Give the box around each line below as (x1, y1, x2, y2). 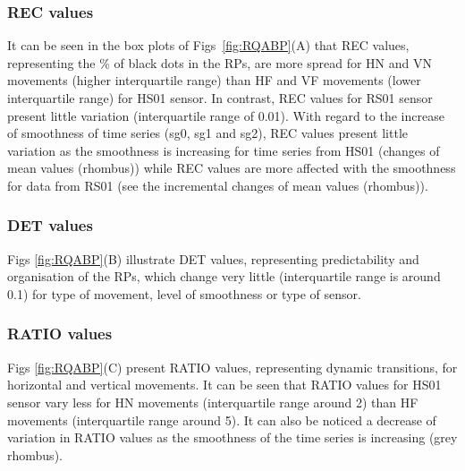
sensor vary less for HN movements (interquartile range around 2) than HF (7, 392, 418, 411)
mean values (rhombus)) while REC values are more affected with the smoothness (7, 158, 456, 177)
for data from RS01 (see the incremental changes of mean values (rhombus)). (7, 176, 428, 194)
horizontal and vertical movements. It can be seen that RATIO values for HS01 (7, 375, 442, 394)
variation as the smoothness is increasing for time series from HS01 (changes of (7, 141, 440, 159)
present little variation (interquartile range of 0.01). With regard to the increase (7, 106, 444, 124)
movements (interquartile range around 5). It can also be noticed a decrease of (7, 410, 436, 429)
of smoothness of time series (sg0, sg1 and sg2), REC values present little (7, 124, 408, 142)
